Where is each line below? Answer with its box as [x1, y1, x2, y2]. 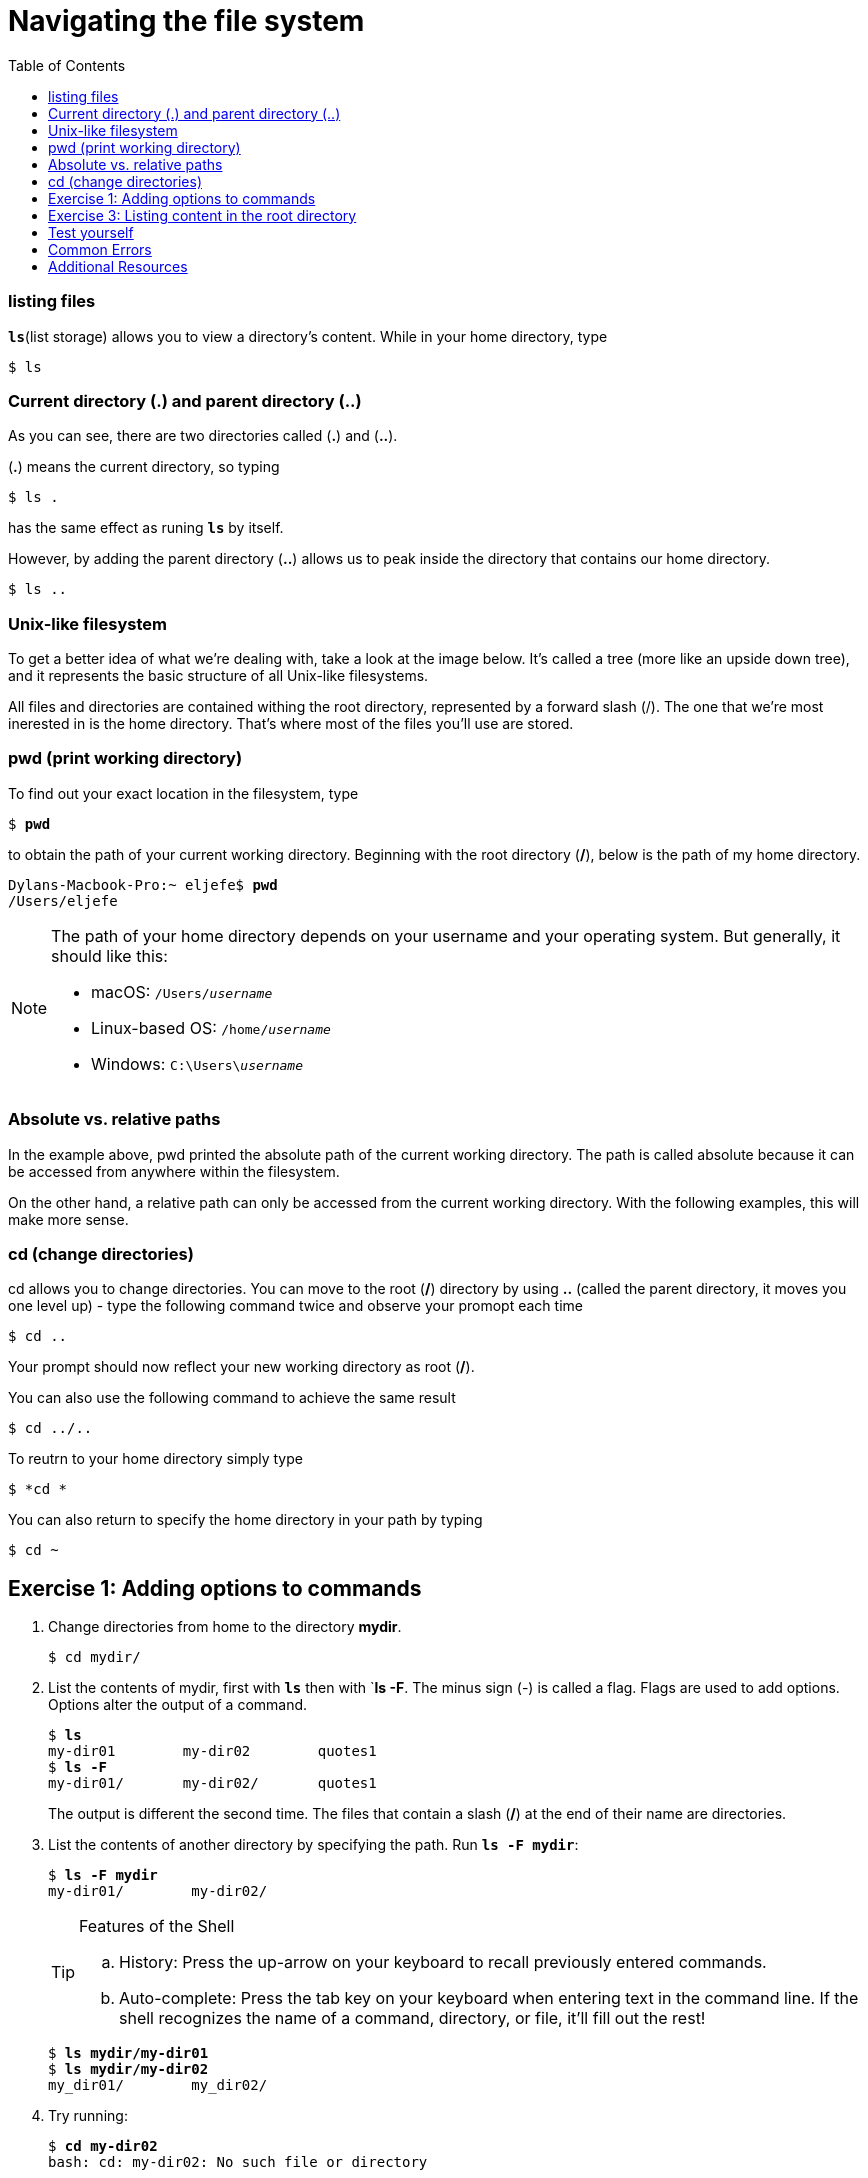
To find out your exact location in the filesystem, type [8, 784, 359, 802]
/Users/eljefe [8, 892, 118, 909]
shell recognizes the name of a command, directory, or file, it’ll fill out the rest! [119, 2008, 706, 2029]
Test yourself [48, 223, 134, 241]
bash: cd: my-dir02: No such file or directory [48, 2154, 428, 2171]
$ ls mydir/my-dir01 [48, 2045, 209, 2062]
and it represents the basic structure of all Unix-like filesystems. [8, 667, 429, 684]
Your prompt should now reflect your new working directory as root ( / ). [8, 1358, 475, 1376]
